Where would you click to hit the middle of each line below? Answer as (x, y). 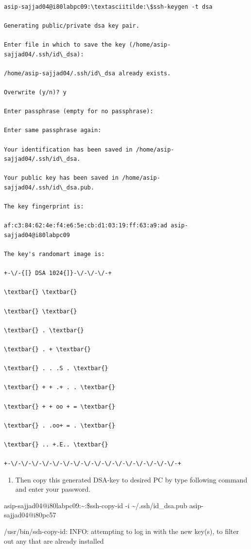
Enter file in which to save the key (65, 44)
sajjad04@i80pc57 (30, 515)
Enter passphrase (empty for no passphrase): (79, 112)
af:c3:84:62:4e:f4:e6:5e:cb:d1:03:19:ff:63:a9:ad (86, 226)
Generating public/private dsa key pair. (72, 26)
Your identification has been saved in (68, 149)
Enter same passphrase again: (53, 130)
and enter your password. (53, 489)
